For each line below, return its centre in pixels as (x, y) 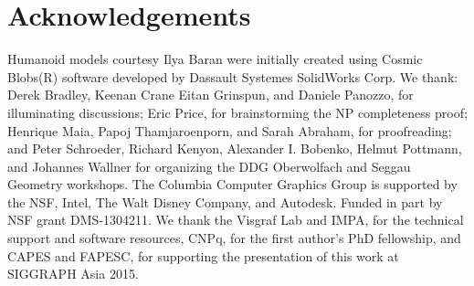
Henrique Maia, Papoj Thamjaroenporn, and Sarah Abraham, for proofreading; (230, 130)
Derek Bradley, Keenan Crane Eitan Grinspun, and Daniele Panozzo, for (211, 95)
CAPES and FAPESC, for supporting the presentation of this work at (203, 255)
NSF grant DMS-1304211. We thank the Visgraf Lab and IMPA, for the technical (236, 220)
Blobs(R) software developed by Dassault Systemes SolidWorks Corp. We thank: (233, 76)
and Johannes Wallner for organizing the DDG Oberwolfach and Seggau (209, 166)
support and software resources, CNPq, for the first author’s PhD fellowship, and (234, 238)
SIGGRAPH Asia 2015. (73, 274)
